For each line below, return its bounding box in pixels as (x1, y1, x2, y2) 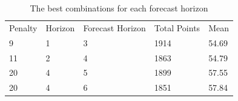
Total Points (154, 21, 200, 34)
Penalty (9, 21, 38, 34)
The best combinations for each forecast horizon (30, 2, 208, 14)
